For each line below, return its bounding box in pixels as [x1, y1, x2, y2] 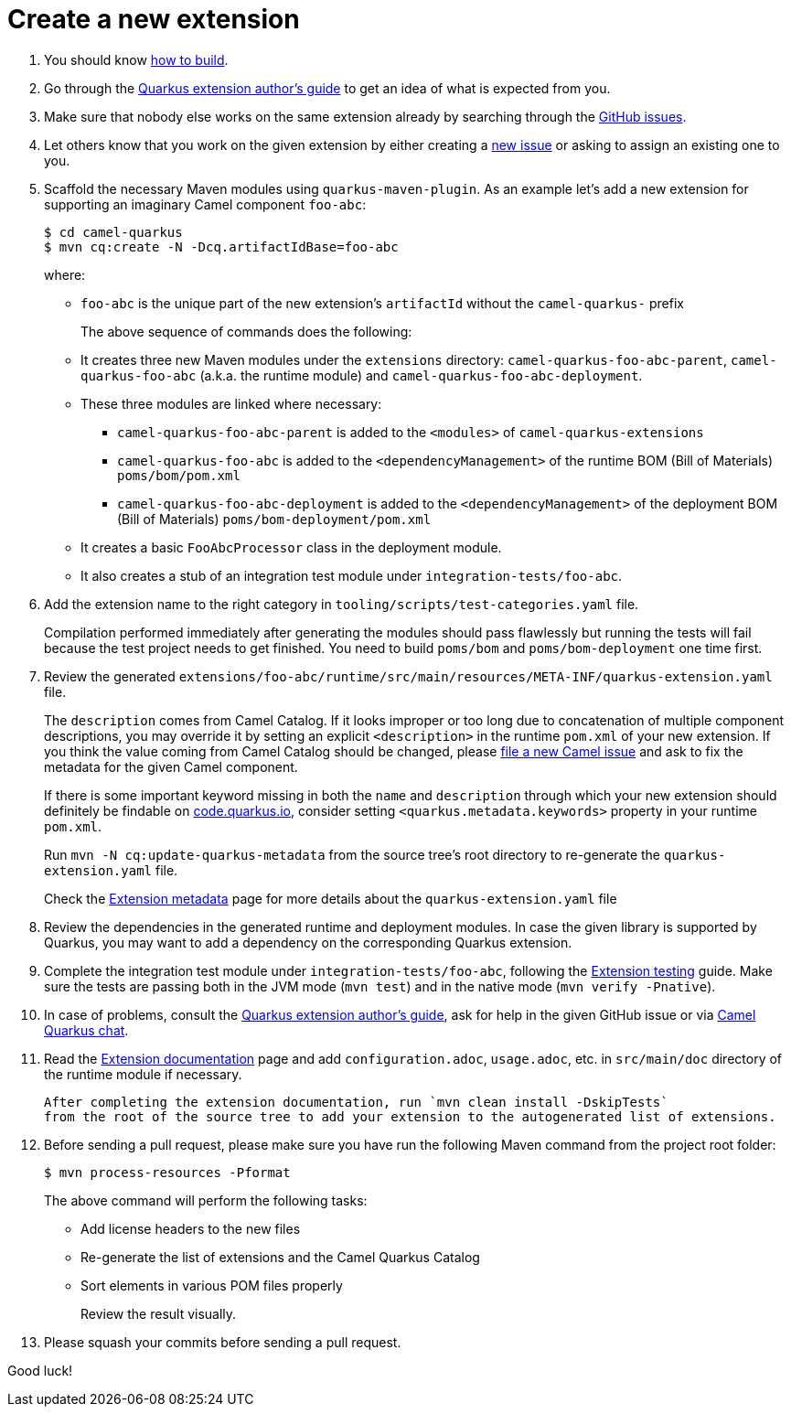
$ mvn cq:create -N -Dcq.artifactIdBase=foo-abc [44, 239, 399, 254]
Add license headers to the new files [80, 1220, 301, 1237]
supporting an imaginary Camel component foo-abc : [44, 196, 367, 212]
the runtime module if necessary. [44, 1066, 242, 1082]
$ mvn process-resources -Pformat [44, 1164, 291, 1180]
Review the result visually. [80, 1305, 237, 1322]
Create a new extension [7, 4, 300, 35]
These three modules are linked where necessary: [80, 395, 382, 412]
